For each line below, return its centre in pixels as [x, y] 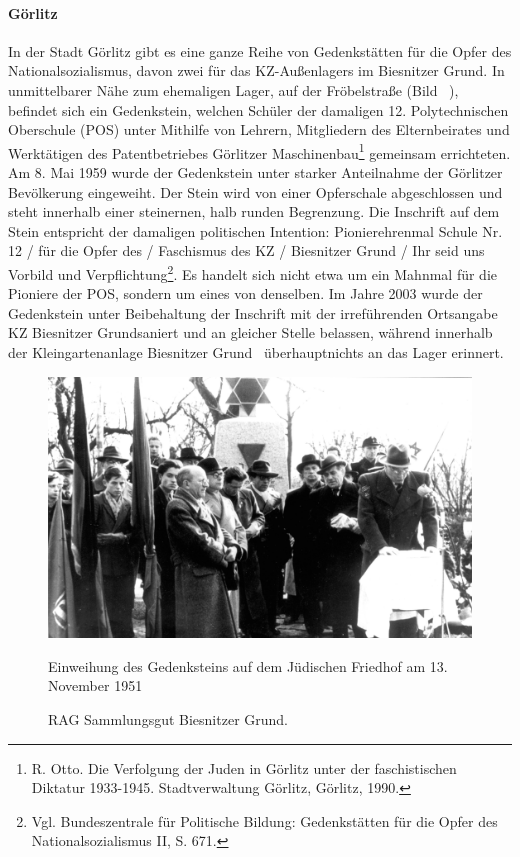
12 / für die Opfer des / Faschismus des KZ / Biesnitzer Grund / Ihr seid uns [246, 250]
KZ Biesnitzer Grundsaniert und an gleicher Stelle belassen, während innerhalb [250, 332]
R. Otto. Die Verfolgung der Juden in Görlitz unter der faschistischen [244, 767]
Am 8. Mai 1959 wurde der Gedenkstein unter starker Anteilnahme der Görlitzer [255, 172]
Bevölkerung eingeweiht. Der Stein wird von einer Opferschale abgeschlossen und [255, 191]
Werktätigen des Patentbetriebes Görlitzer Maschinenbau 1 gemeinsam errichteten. [259, 151]
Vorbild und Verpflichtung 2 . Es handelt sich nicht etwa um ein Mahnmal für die [252, 272]
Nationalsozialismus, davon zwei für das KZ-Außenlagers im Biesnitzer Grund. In [256, 70]
